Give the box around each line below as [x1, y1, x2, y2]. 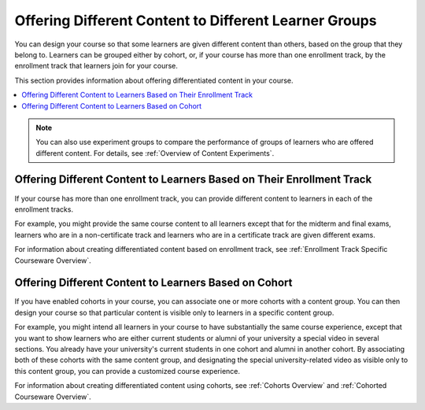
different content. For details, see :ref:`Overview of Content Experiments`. [35, 148, 275, 157]
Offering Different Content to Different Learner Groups [14, 12, 377, 29]
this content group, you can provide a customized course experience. [14, 366, 240, 375]
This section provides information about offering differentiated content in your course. [14, 76, 294, 85]
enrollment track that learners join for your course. [14, 61, 179, 71]
